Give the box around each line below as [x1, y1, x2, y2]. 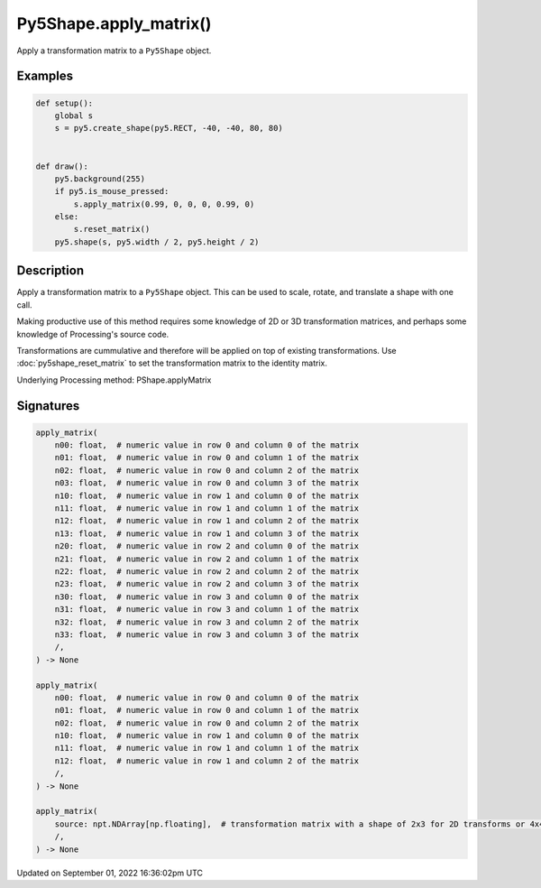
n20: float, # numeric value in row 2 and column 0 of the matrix [54, 541, 360, 551]
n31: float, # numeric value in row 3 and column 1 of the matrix [54, 605, 360, 615]
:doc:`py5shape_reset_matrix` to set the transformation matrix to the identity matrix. [16, 357, 328, 369]
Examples [16, 69, 74, 84]
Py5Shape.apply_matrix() [16, 14, 212, 33]
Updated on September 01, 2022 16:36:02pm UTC [16, 867, 203, 878]
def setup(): [35, 97, 94, 108]
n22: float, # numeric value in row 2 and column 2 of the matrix [54, 566, 360, 577]
